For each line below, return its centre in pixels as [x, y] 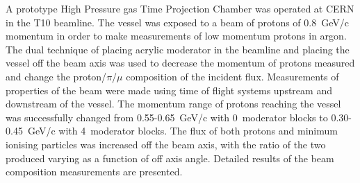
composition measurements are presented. [94, 172]
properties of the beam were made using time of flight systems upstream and [169, 90]
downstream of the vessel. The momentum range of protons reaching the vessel [173, 104]
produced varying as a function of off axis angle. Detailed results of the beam [170, 158]
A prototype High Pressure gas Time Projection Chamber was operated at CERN [180, 8]
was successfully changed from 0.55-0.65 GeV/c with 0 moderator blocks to [167, 117]
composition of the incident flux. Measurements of [232, 76]
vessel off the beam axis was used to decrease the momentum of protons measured [180, 63]
